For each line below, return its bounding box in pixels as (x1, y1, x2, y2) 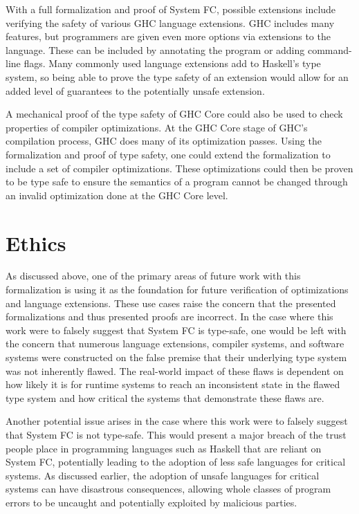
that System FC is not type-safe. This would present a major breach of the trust (6, 427, 347, 441)
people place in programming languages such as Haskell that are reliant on (6, 441, 322, 455)
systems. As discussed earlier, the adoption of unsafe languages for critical (6, 468, 320, 482)
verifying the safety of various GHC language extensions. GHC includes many (6, 15, 335, 30)
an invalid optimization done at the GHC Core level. (6, 187, 228, 202)
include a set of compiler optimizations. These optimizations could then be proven (6, 160, 353, 175)
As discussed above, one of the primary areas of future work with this (6, 268, 301, 283)
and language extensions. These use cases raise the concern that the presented (6, 295, 336, 310)
